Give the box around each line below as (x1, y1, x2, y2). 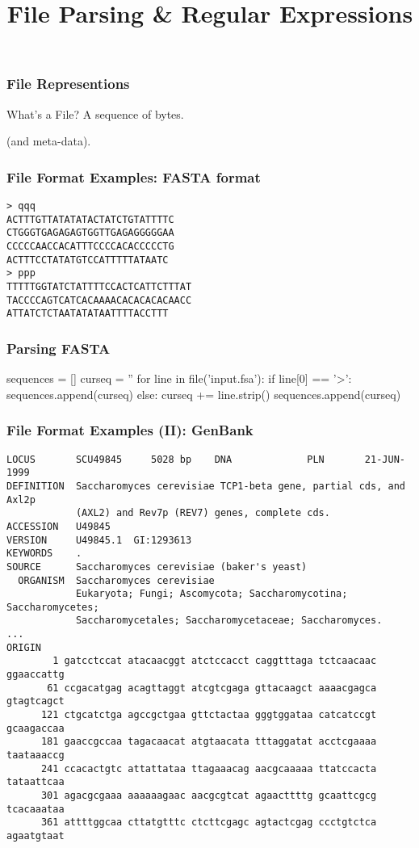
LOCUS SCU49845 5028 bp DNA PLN (6, 453, 325, 465)
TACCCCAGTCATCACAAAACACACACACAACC (6, 294, 192, 306)
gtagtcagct (6, 695, 65, 707)
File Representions (6, 73, 130, 94)
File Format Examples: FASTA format (6, 166, 261, 187)
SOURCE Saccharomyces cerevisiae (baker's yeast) (6, 560, 308, 573)
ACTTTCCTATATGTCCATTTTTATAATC (6, 254, 169, 266)
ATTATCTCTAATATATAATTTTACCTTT (6, 308, 169, 320)
